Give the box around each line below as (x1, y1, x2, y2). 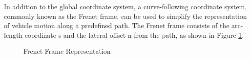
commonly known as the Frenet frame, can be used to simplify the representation (4, 11, 247, 21)
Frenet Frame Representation (23, 46, 111, 56)
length (4, 29, 23, 40)
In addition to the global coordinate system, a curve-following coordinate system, (4, 1, 247, 11)
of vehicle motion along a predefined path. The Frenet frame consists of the (4, 20, 230, 30)
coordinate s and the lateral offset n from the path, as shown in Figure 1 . (24, 29, 244, 40)
